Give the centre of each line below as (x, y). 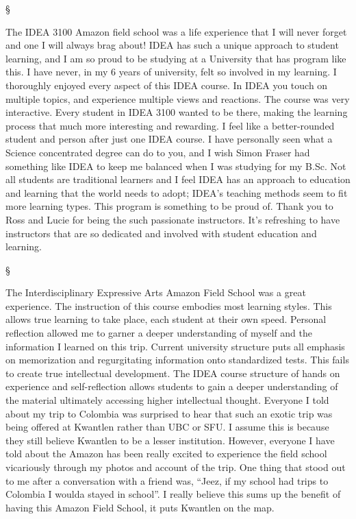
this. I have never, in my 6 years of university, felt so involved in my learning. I (171, 72)
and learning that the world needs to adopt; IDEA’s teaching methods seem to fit (177, 192)
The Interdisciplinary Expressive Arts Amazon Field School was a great (156, 292)
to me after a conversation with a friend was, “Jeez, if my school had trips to (167, 480)
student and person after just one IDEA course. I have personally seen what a (169, 139)
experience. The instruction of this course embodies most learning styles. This (169, 305)
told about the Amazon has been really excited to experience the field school (166, 454)
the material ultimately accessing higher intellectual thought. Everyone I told (167, 400)
